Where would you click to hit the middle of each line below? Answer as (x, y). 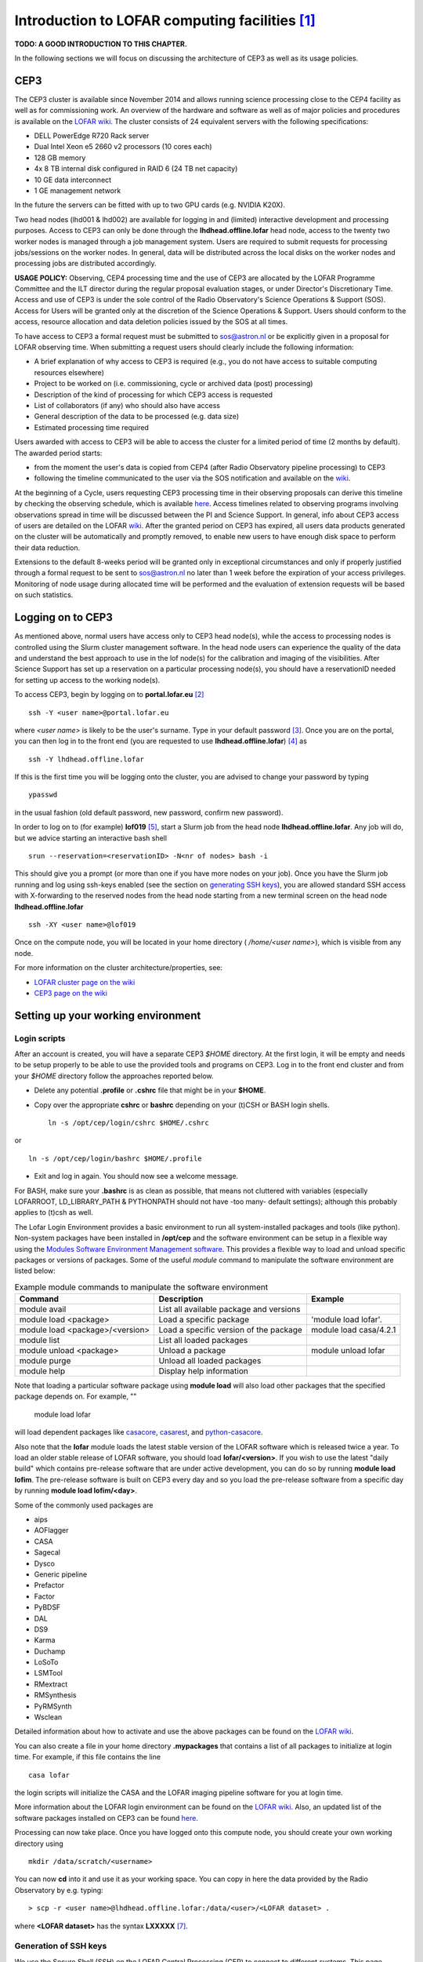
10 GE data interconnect (73, 180)
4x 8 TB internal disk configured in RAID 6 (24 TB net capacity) (136, 169)
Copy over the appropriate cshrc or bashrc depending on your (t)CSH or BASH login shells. (182, 1105)
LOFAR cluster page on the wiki (85, 982)
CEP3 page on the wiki (70, 993)
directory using (39, 1843)
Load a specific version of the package (231, 1330)
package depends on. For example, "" (76, 1396)
